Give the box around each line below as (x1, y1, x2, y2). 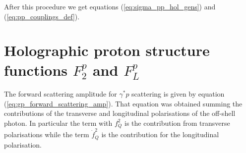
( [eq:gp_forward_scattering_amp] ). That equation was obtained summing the (4, 98, 243, 108)
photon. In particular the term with (4, 117, 113, 128)
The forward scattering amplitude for (4, 89, 117, 99)
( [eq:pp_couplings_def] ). (4, 11, 80, 21)
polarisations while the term (4, 129, 89, 140)
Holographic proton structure (4, 40, 210, 60)
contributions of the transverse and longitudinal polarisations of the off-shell (4, 108, 236, 118)
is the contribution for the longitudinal (101, 129, 219, 140)
